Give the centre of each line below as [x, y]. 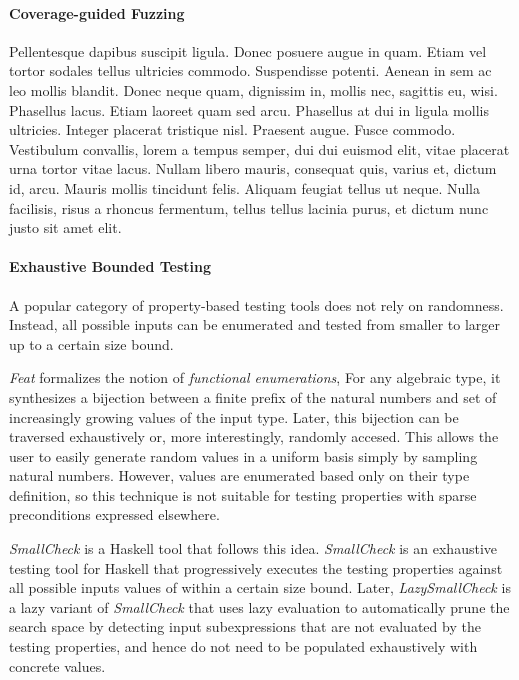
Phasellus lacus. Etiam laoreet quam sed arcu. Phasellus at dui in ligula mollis [249, 109]
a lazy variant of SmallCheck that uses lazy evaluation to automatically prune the [259, 606]
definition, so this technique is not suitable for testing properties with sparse [243, 494]
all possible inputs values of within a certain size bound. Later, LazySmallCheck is [260, 587]
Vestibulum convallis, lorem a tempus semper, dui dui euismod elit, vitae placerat [259, 148]
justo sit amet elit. [65, 227]
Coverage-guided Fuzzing [97, 12]
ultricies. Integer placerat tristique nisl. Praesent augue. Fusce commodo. [232, 129]
